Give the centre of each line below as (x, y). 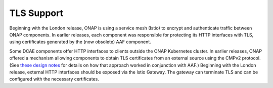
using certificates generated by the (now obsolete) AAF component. (80, 42)
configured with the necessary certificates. (54, 79)
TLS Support (36, 13)
